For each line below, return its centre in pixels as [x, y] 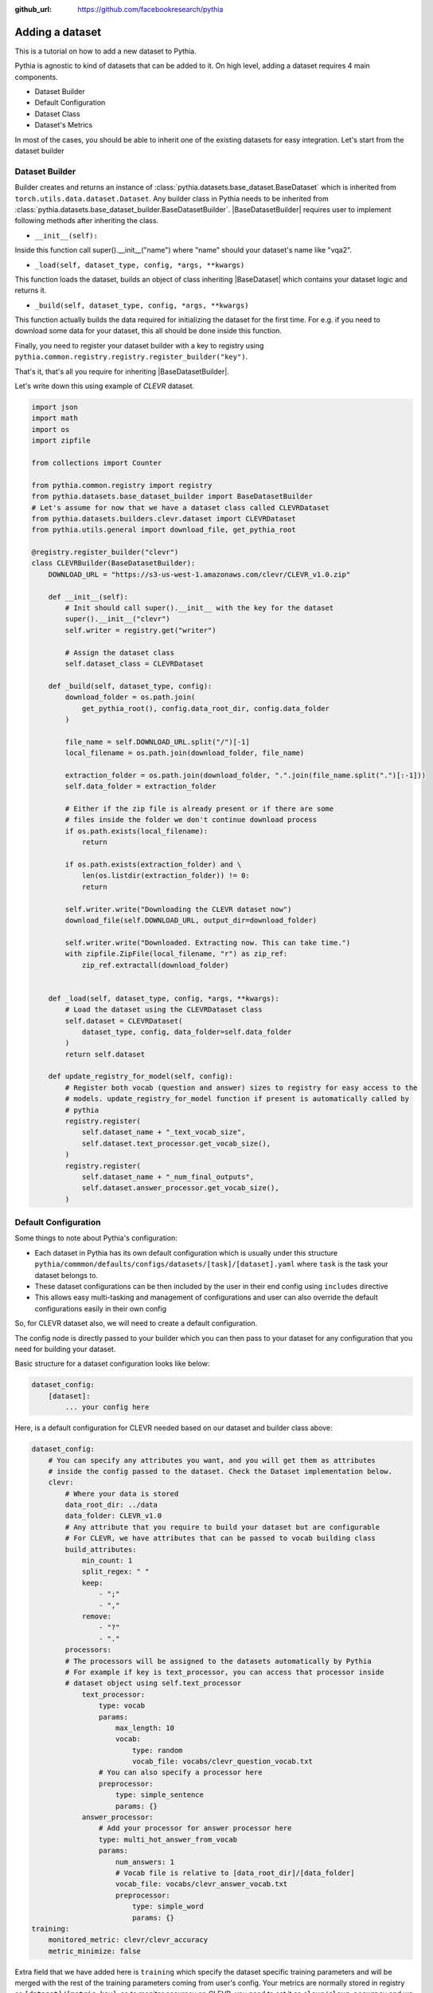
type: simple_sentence [160, 1795]
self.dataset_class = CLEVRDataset [135, 664]
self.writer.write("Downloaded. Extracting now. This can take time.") [208, 942]
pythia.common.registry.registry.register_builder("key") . [131, 357]
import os [51, 429]
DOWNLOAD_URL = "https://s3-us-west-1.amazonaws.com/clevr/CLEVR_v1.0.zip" [199, 574]
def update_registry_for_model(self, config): [141, 1077]
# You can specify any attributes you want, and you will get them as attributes [212, 1460]
